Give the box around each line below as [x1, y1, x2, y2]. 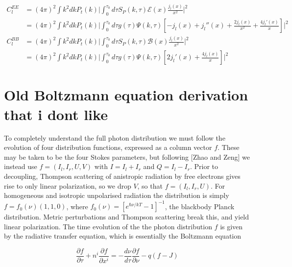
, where [66, 201, 88, 211]
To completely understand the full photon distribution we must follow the [4, 132, 225, 143]
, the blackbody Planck [165, 201, 235, 211]
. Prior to [190, 161, 219, 171]
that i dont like [4, 104, 108, 124]
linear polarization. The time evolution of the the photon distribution [4, 221, 212, 231]
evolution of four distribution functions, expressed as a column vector [4, 142, 212, 152]
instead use [4, 161, 37, 171]
